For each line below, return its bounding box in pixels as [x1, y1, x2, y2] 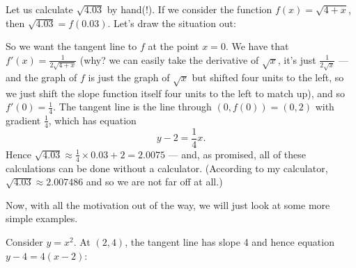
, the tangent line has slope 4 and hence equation [125, 235, 334, 249]
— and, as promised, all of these [168, 146, 307, 161]
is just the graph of [88, 69, 170, 84]
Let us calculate [6, 2, 73, 16]
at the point [148, 39, 199, 53]
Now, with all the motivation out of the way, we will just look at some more [6, 197, 330, 212]
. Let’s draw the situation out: [107, 15, 236, 30]
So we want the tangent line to [6, 39, 137, 53]
